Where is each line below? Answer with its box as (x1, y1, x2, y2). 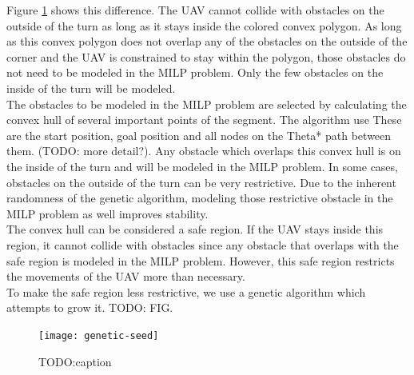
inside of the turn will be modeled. (6, 79, 176, 96)
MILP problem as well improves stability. (6, 205, 209, 221)
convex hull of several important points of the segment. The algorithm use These (6, 111, 402, 128)
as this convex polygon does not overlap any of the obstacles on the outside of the (6, 33, 408, 50)
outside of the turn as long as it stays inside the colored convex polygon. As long (6, 17, 402, 34)
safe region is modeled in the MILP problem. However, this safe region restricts (6, 252, 395, 269)
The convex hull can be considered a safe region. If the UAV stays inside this (6, 221, 384, 237)
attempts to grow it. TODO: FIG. (6, 299, 173, 316)
